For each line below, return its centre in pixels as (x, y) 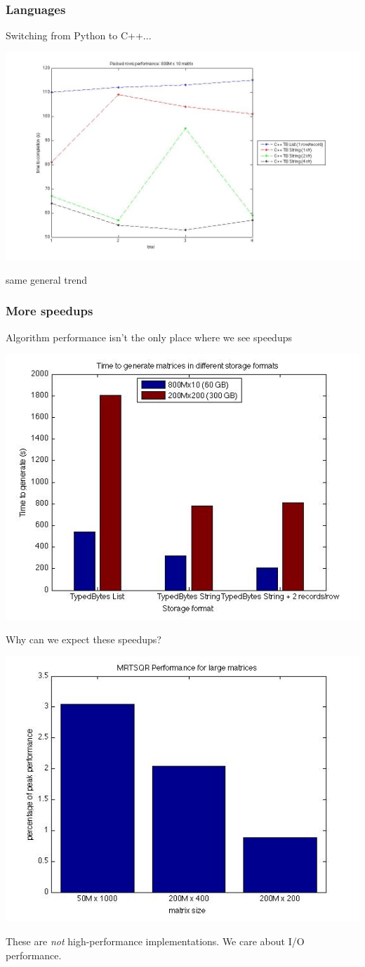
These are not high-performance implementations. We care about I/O (155, 941)
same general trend (47, 279)
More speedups (49, 311)
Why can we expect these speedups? (84, 639)
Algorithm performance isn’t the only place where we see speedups (149, 337)
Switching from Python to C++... (79, 35)
